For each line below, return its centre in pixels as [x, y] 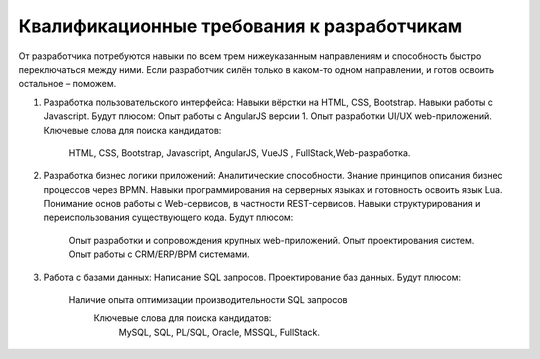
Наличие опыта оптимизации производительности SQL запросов [208, 300]
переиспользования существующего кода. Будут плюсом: [168, 217]
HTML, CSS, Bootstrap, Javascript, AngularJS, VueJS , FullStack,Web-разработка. [239, 152]
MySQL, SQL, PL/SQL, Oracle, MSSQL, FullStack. [219, 332]
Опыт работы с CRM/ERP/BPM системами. [159, 254]
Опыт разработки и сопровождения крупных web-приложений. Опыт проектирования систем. [271, 240]
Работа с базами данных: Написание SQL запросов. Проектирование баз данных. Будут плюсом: [252, 277]
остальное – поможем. [67, 84]
